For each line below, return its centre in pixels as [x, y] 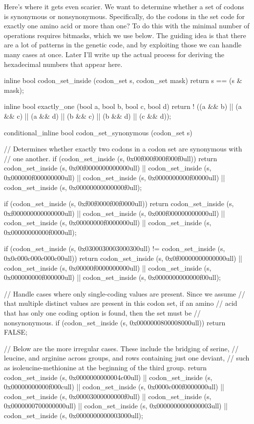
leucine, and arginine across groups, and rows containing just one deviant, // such [127, 358]
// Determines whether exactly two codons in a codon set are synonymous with [123, 149]
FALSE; [16, 332]
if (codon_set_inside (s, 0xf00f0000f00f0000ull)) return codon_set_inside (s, [119, 203]
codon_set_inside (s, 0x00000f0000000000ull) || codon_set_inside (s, [108, 267]
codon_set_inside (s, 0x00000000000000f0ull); [73, 187]
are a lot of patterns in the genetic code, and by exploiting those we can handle [123, 45]
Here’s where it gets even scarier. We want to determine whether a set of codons [124, 6]
